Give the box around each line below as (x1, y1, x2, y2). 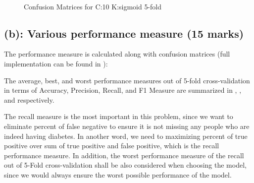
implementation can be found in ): (4, 58, 108, 68)
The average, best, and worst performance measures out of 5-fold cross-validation (4, 75, 250, 85)
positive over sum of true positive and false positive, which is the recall (4, 140, 219, 151)
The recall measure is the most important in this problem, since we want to (4, 111, 233, 122)
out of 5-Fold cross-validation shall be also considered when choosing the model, (4, 160, 247, 170)
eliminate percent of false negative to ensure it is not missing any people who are (4, 121, 250, 131)
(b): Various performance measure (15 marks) (4, 25, 244, 41)
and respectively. (4, 94, 54, 105)
